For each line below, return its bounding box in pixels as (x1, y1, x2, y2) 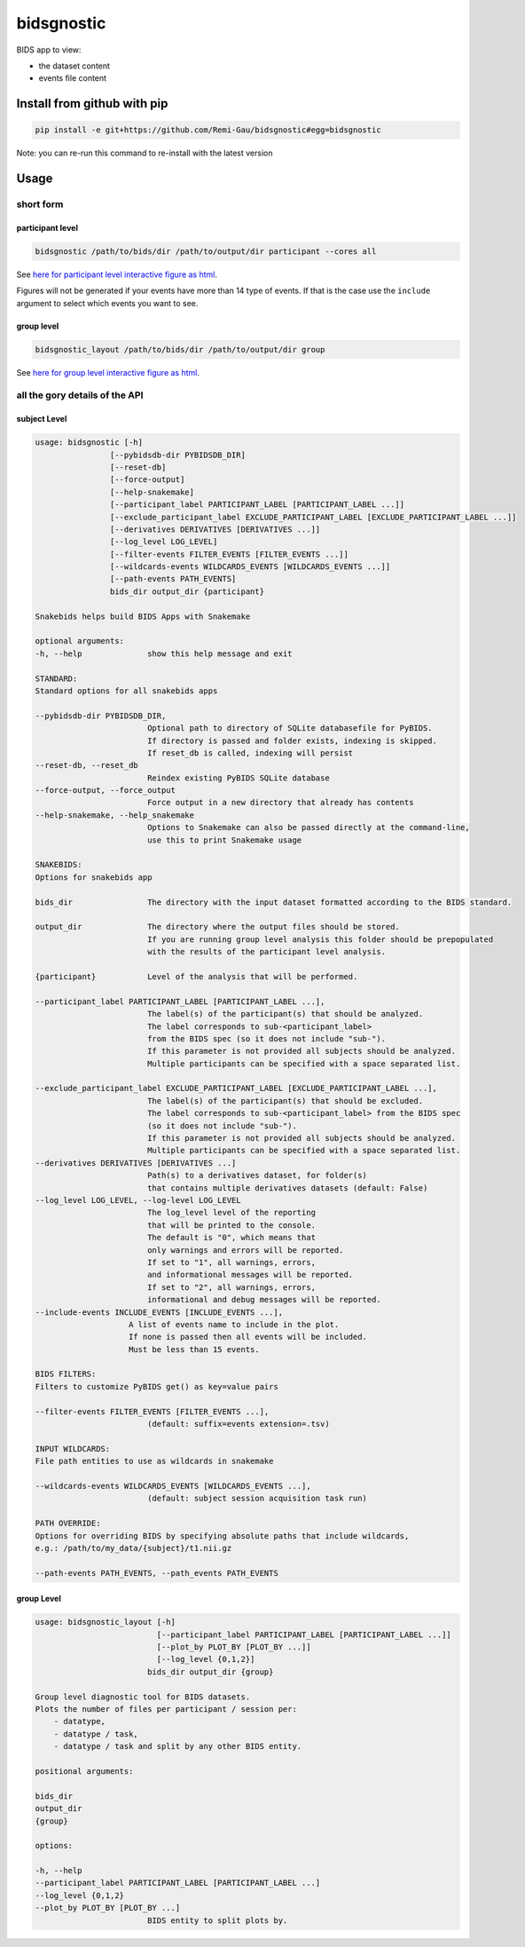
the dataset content (38, 60, 111, 71)
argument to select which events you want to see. (16, 297, 199, 308)
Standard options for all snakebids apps (35, 685, 218, 696)
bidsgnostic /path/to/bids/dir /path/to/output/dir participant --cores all (35, 246, 377, 257)
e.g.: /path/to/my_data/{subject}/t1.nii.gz (35, 1543, 232, 1553)
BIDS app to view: (16, 44, 82, 55)
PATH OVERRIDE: (35, 1518, 101, 1529)
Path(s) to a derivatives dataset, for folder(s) (146, 1170, 368, 1181)
